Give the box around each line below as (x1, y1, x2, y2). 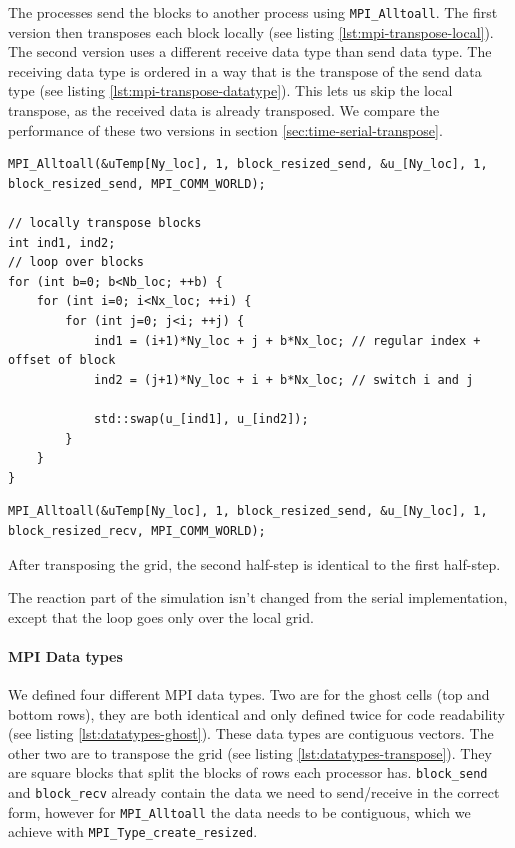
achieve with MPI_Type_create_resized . (8, 821, 258, 842)
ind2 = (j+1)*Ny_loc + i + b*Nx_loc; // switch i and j (93, 372, 474, 387)
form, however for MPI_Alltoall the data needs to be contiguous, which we (8, 801, 471, 822)
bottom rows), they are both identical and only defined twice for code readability (8, 703, 505, 724)
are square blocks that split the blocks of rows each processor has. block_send (8, 762, 488, 783)
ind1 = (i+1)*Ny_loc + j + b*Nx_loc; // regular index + (93, 333, 481, 348)
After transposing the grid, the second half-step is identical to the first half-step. (8, 553, 501, 574)
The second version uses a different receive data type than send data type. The (8, 41, 492, 62)
